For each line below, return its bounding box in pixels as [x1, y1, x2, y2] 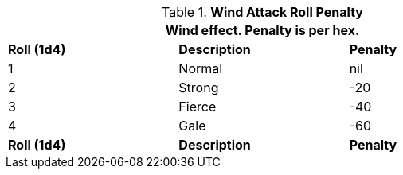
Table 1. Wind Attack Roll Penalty [162, 4, 363, 20]
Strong [178, 80, 219, 95]
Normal [178, 60, 223, 76]
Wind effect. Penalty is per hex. [165, 22, 360, 38]
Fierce [178, 99, 217, 115]
